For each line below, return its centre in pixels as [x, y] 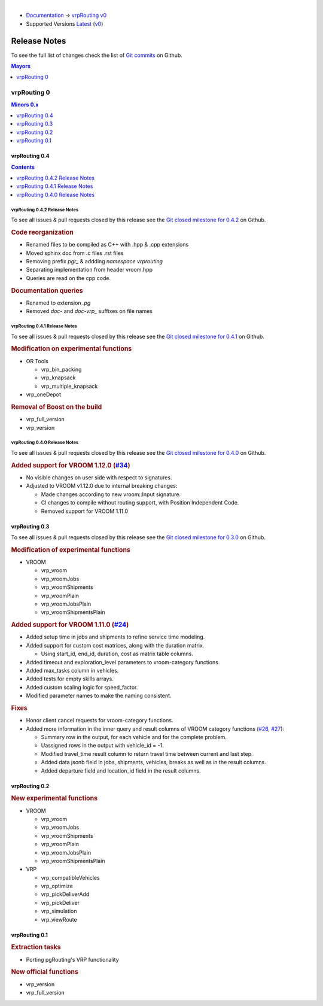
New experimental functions [54, 798]
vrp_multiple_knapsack [69, 386]
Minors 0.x [25, 104]
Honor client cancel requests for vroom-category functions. [100, 721]
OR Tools [37, 361]
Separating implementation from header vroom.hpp [89, 270]
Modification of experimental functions [71, 549]
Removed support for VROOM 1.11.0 [85, 511]
